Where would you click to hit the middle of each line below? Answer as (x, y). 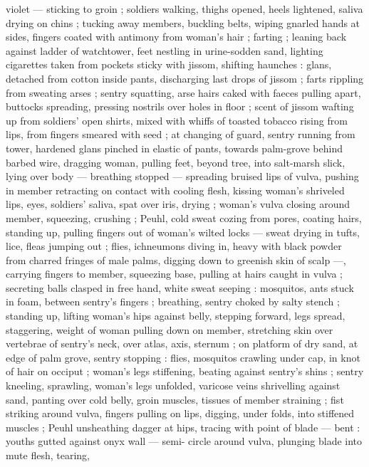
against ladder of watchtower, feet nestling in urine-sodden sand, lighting (165, 50)
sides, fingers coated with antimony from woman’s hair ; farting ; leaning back (176, 37)
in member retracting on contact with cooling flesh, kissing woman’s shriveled (175, 190)
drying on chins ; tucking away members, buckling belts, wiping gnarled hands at (183, 22)
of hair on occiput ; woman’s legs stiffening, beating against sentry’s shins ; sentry (185, 371)
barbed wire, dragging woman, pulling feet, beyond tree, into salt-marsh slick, (176, 162)
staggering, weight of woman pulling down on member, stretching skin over (170, 329)
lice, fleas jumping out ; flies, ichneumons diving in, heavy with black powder (174, 246)
